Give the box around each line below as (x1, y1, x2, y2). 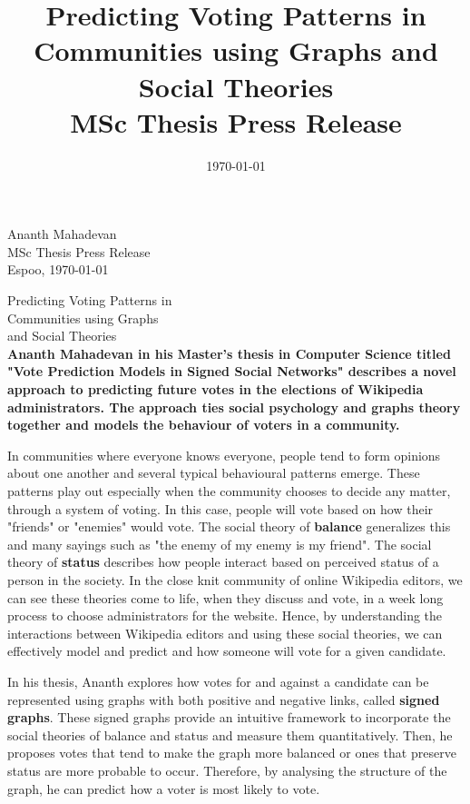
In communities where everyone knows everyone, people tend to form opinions (7, 445, 441, 464)
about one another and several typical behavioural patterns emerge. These (7, 463, 420, 482)
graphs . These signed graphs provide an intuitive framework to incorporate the (7, 708, 451, 727)
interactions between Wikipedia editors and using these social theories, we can (7, 623, 443, 642)
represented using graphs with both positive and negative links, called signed (7, 690, 440, 709)
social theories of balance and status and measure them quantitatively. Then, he (7, 725, 453, 744)
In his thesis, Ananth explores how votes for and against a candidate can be (7, 671, 429, 690)
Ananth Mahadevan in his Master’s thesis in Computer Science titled (7, 343, 451, 362)
